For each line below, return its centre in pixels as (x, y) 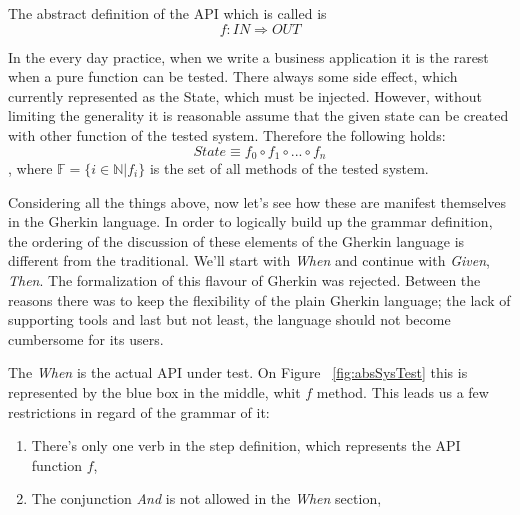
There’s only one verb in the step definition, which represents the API (246, 445)
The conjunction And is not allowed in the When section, (206, 498)
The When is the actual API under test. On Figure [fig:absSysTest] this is (238, 372)
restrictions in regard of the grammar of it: (139, 411)
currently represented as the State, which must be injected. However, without (245, 95)
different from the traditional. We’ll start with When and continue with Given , (249, 260)
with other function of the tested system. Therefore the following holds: (227, 134)
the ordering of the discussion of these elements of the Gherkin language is (236, 240)
